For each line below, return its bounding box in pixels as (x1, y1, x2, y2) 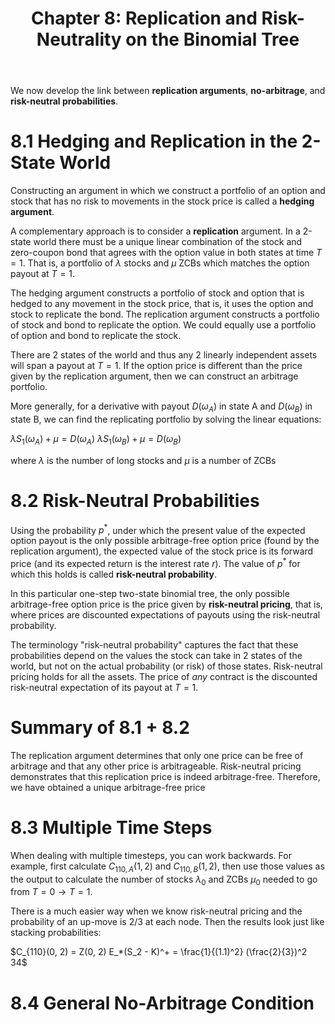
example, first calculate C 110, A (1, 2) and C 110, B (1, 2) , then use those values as (10, 860, 325, 874)
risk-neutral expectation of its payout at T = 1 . (10, 681, 199, 693)
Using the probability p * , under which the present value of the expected (10, 522, 306, 536)
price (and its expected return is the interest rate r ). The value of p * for (10, 556, 301, 569)
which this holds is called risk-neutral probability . (10, 568, 217, 580)
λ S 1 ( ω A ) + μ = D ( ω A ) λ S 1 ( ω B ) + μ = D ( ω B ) (10, 432, 182, 447)
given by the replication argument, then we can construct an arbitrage (10, 370, 299, 382)
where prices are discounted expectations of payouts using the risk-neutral (10, 608, 321, 621)
